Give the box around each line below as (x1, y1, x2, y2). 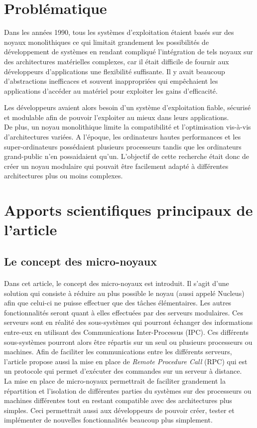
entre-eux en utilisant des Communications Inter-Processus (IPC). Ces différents (4, 326, 249, 337)
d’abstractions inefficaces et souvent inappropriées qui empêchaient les (4, 76, 218, 86)
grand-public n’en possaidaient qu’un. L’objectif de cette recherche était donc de (4, 151, 250, 161)
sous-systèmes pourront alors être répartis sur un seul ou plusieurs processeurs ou (4, 336, 253, 347)
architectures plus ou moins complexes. (4, 170, 123, 181)
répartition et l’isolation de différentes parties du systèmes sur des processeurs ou (4, 385, 252, 396)
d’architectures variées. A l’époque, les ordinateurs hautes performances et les (4, 132, 241, 142)
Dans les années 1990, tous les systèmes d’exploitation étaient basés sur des (4, 27, 234, 37)
